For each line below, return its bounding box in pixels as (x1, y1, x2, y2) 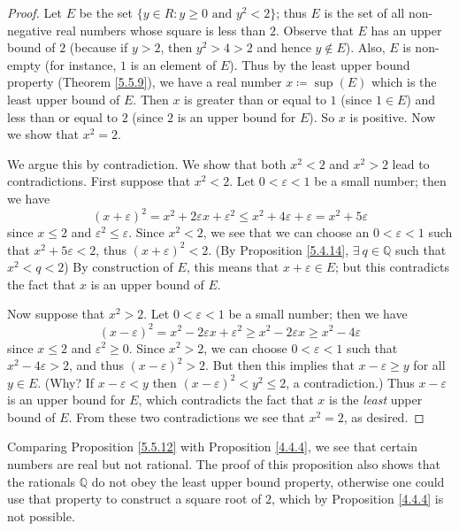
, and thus (69, 356, 124, 374)
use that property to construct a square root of (7, 489, 262, 508)
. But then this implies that (205, 356, 355, 374)
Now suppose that (7, 304, 105, 323)
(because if (69, 38, 128, 57)
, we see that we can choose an (203, 223, 370, 242)
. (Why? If (37, 373, 95, 391)
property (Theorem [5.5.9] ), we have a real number (7, 73, 282, 91)
